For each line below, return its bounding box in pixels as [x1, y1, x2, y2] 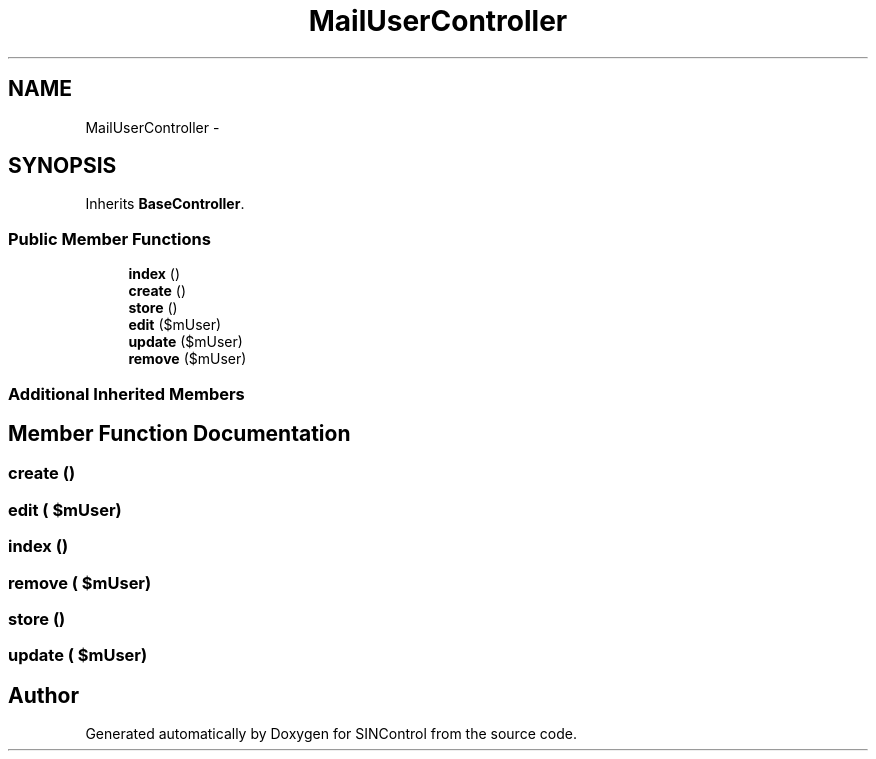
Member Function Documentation [8, 420, 351, 446]
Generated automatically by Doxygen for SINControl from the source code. [85, 725, 577, 743]
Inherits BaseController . [85, 195, 245, 213]
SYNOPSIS [8, 153, 117, 179]
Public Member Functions [8, 228, 211, 249]
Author [8, 682, 79, 708]
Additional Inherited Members [8, 383, 245, 404]
